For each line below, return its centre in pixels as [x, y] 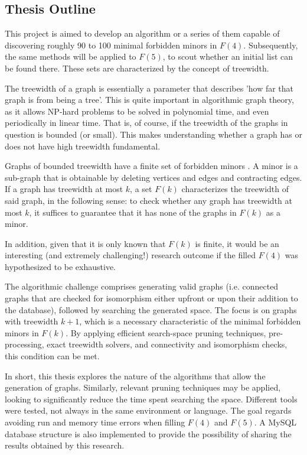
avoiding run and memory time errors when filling [95, 422]
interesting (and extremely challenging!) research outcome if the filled [130, 255]
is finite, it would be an [237, 243]
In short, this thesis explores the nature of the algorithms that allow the [135, 376]
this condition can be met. [52, 356]
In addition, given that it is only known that [85, 243]
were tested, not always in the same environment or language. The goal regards [148, 410]
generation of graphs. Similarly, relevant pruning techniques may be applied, [143, 387]
